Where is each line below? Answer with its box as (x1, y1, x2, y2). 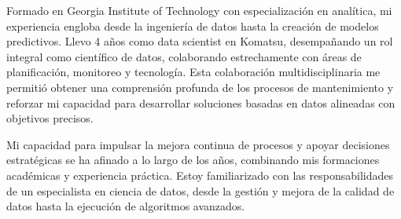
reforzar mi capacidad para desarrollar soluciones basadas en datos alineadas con (6, 94, 395, 111)
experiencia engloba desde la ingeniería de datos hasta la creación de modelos (6, 17, 379, 34)
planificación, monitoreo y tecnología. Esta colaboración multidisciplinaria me (6, 64, 381, 80)
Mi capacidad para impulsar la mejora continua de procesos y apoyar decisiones (6, 136, 390, 152)
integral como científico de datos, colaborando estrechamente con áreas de (6, 48, 362, 64)
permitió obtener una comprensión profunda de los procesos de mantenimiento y (6, 78, 394, 95)
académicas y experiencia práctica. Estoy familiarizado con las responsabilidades (6, 166, 393, 183)
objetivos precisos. (6, 110, 94, 126)
